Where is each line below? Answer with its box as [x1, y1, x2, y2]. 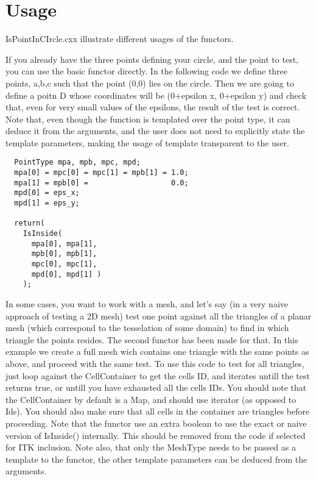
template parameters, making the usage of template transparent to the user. [5, 136, 289, 149]
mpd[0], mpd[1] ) [31, 269, 102, 279]
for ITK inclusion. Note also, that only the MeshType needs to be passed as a [5, 441, 296, 454]
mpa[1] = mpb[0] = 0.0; [14, 178, 189, 187]
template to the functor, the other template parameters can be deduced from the [5, 452, 307, 465]
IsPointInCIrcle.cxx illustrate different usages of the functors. [5, 32, 234, 45]
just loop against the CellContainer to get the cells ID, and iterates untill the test [5, 369, 310, 382]
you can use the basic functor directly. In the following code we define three [5, 65, 288, 77]
